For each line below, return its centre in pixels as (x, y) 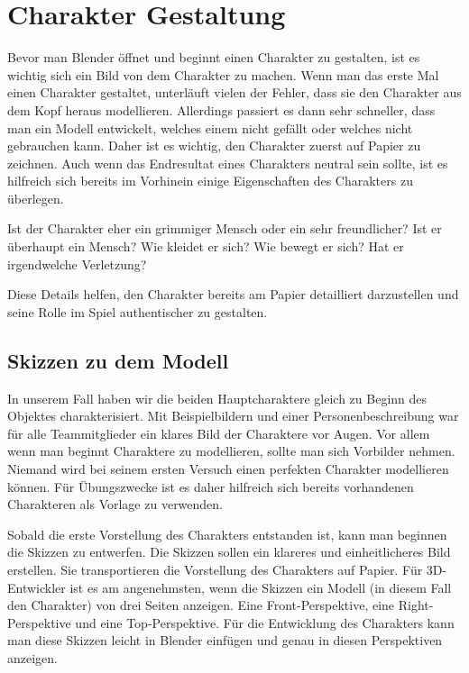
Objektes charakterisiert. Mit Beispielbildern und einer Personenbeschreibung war (233, 416)
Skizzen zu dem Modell (118, 360)
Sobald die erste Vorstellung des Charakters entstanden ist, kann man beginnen (227, 534)
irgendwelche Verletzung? (77, 264)
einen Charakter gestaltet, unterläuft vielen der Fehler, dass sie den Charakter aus (234, 92)
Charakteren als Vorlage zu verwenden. (115, 504)
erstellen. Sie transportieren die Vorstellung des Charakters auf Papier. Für (215, 569)
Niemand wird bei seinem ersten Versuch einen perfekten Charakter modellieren (228, 469)
